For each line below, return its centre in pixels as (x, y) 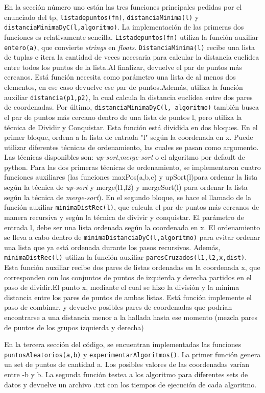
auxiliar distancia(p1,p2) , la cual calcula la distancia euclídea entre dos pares (128, 97)
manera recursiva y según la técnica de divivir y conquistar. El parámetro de (124, 217)
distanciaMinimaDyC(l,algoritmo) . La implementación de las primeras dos (124, 27)
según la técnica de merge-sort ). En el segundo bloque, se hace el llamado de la (128, 197)
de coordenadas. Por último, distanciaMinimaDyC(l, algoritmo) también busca (132, 107)
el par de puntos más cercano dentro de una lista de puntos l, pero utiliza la (123, 117)
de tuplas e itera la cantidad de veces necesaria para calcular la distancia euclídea (132, 57)
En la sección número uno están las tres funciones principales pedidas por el (123, 7)
